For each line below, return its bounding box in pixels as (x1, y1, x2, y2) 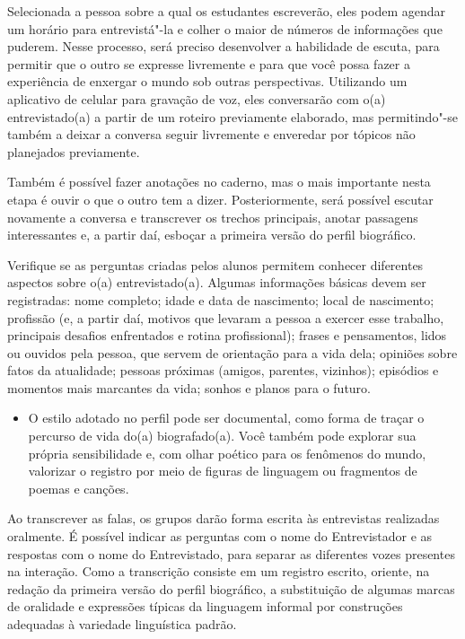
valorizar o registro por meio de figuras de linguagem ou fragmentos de (28, 461, 417, 480)
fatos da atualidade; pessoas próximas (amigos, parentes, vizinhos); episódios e (7, 361, 439, 380)
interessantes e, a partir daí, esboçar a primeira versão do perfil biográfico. (7, 225, 417, 244)
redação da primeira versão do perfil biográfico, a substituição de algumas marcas (7, 579, 455, 598)
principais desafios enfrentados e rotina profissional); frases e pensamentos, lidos (7, 326, 447, 345)
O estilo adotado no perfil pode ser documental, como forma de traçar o (28, 408, 425, 427)
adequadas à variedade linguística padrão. (7, 615, 237, 633)
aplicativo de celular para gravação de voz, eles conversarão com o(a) (7, 89, 386, 108)
